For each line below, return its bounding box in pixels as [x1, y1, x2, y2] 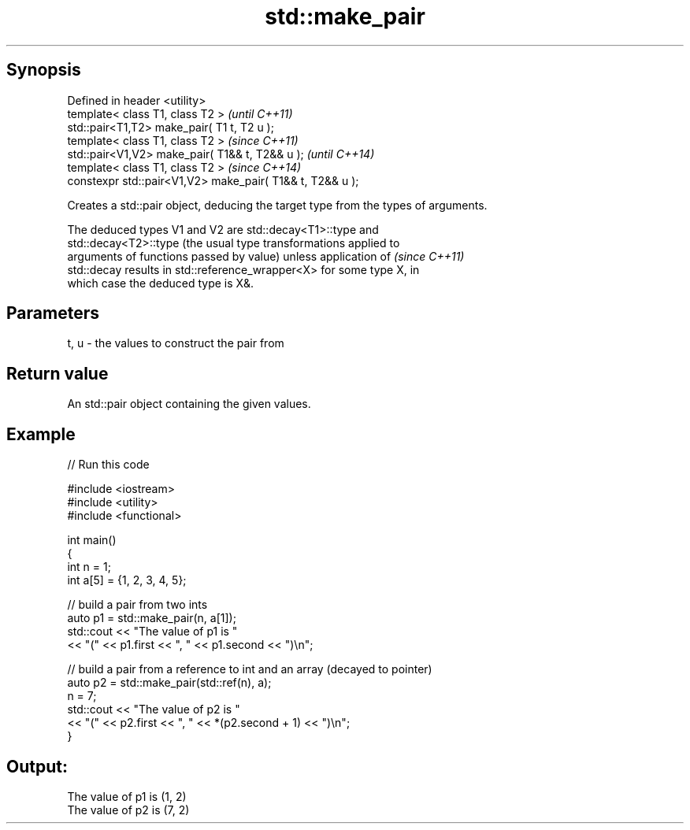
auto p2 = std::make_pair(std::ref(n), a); [67, 676, 272, 690]
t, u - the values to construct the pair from [67, 336, 284, 350]
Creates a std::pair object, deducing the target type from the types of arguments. [67, 198, 488, 212]
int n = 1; [67, 560, 111, 574]
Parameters [6, 303, 99, 324]
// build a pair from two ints [67, 598, 208, 612]
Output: [6, 756, 68, 776]
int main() [67, 533, 117, 547]
